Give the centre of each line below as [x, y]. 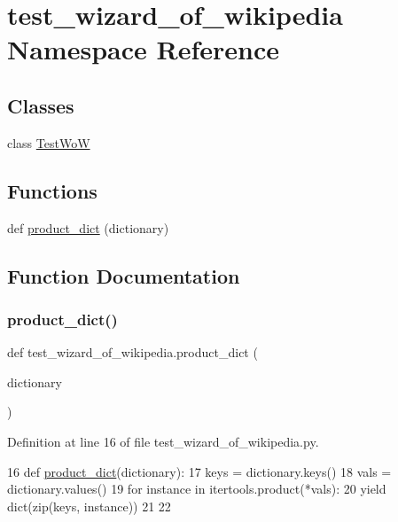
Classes [41, 105]
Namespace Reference [143, 49]
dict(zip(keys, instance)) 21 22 [89, 506]
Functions [52, 190]
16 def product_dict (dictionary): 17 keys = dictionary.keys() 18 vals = [199, 471]
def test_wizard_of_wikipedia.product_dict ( [133, 352]
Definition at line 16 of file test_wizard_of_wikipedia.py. [163, 441]
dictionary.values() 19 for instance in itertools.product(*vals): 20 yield [197, 489]
